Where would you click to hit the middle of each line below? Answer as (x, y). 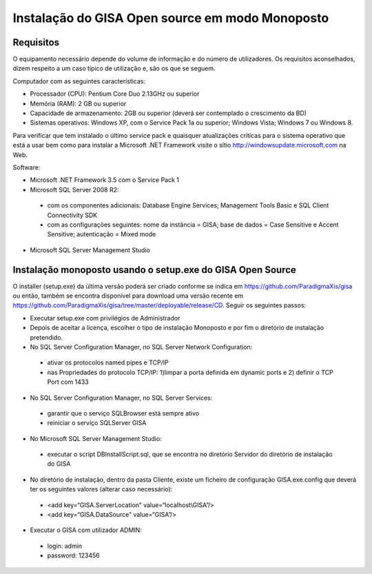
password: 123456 (73, 555)
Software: (27, 167)
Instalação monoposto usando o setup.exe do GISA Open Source (154, 270)
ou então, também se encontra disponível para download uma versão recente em (128, 296)
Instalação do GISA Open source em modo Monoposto (171, 18)
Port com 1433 (68, 382)
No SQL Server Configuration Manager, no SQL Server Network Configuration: (141, 347)
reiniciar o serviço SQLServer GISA (97, 423)
